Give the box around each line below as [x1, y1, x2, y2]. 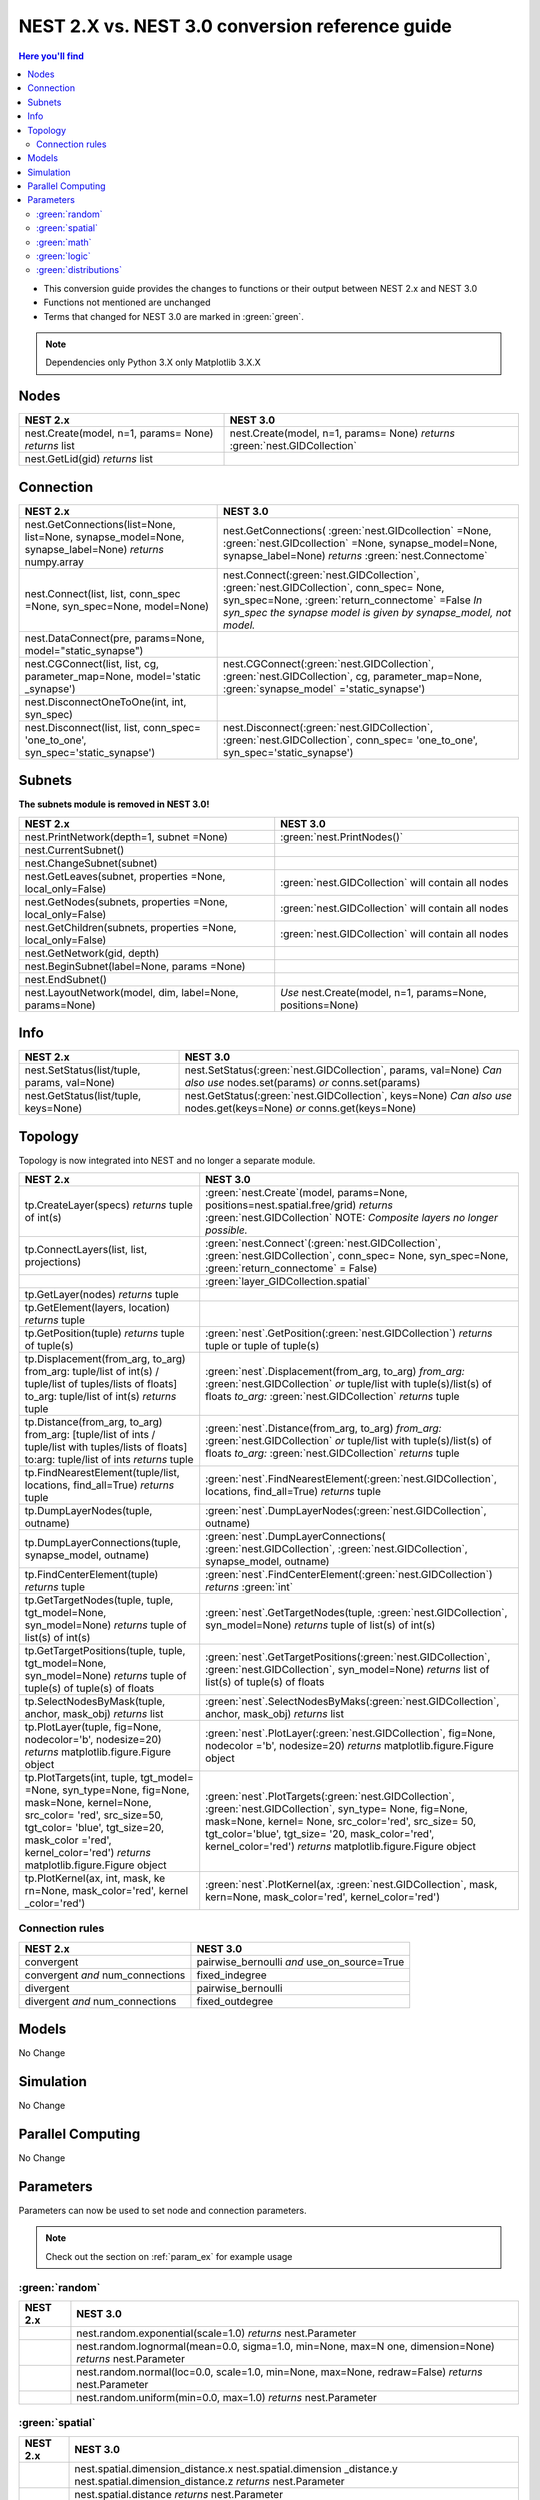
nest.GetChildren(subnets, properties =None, [24, 920, 237, 934]
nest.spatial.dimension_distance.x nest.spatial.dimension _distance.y [74, 2461, 399, 2475]
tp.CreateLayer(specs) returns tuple [24, 1198, 194, 1212]
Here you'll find [18, 50, 84, 62]
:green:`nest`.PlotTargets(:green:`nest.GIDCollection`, [205, 1790, 455, 1804]
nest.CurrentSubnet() [24, 843, 125, 857]
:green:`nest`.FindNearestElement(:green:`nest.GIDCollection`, [205, 1472, 497, 1486]
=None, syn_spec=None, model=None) [24, 599, 210, 613]
